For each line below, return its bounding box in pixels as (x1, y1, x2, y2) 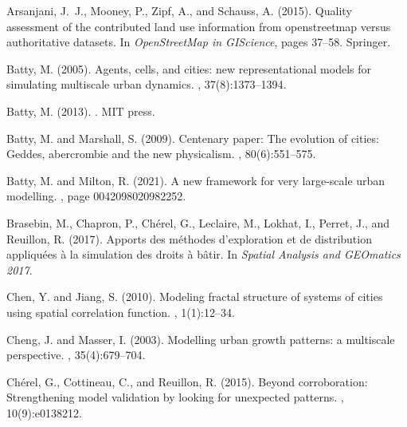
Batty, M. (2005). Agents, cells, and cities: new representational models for (6, 60, 372, 77)
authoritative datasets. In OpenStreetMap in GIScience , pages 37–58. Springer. (6, 34, 391, 50)
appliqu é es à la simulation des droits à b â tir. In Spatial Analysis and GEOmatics (6, 246, 401, 263)
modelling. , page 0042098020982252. (6, 188, 186, 204)
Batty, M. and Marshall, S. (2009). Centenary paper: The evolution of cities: (6, 129, 379, 146)
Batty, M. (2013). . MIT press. (6, 102, 155, 119)
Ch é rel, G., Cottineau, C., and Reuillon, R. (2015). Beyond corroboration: (6, 373, 368, 389)
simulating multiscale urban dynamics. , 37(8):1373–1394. (6, 76, 287, 93)
